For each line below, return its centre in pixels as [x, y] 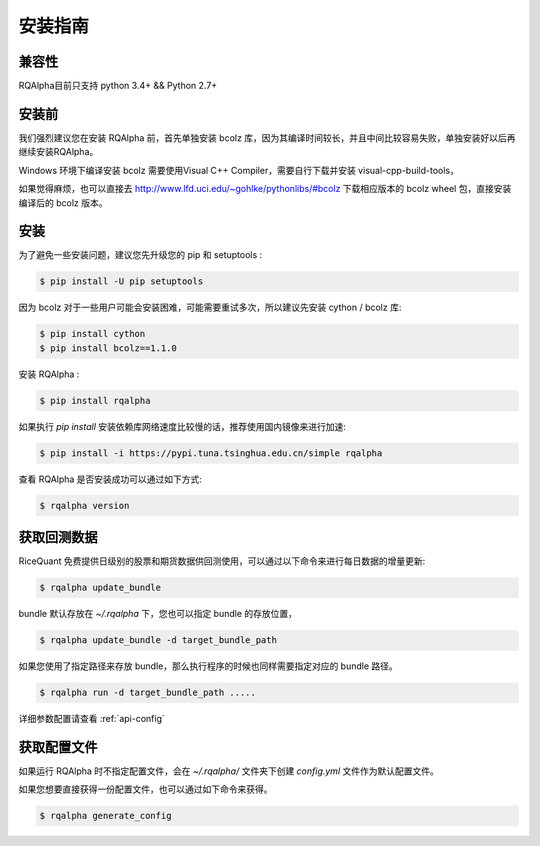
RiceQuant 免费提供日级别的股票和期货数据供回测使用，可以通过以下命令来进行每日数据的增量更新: [222, 561]
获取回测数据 [58, 537]
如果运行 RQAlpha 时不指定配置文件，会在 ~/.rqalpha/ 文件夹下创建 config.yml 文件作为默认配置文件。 [228, 771]
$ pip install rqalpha [95, 400]
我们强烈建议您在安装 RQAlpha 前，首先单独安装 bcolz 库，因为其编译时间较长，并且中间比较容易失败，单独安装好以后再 [267, 137]
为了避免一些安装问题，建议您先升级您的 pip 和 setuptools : [140, 255]
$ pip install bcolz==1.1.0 [108, 348]
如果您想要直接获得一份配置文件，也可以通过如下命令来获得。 [145, 789]
